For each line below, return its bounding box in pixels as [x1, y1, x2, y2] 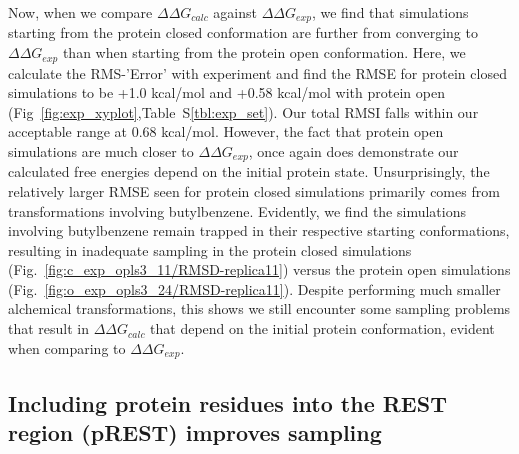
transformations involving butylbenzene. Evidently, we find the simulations [8, 200, 466, 221]
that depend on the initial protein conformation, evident [150, 318, 495, 339]
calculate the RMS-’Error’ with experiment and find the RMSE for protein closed [8, 62, 507, 83]
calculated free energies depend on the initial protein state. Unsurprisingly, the [8, 161, 490, 182]
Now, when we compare [8, 2, 153, 22]
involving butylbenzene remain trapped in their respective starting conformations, [8, 220, 510, 241]
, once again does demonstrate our [248, 140, 459, 161]
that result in [8, 318, 90, 339]
